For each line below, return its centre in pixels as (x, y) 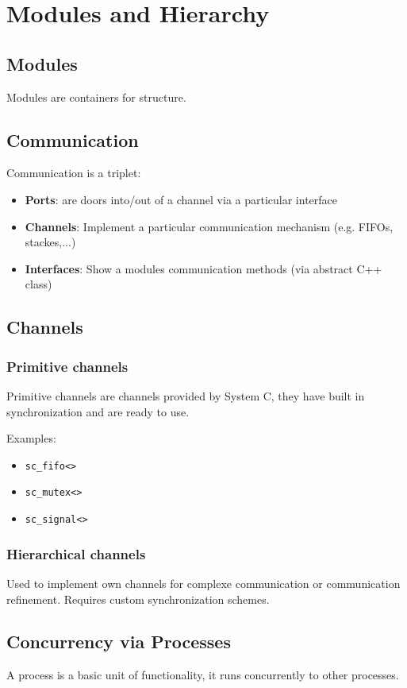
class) (38, 284)
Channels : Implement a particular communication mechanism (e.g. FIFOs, (209, 226)
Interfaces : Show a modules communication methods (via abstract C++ (203, 268)
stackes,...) (50, 242)
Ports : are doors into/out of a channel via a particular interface (181, 199)
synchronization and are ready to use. (98, 411)
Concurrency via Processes (119, 642)
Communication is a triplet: (74, 173)
